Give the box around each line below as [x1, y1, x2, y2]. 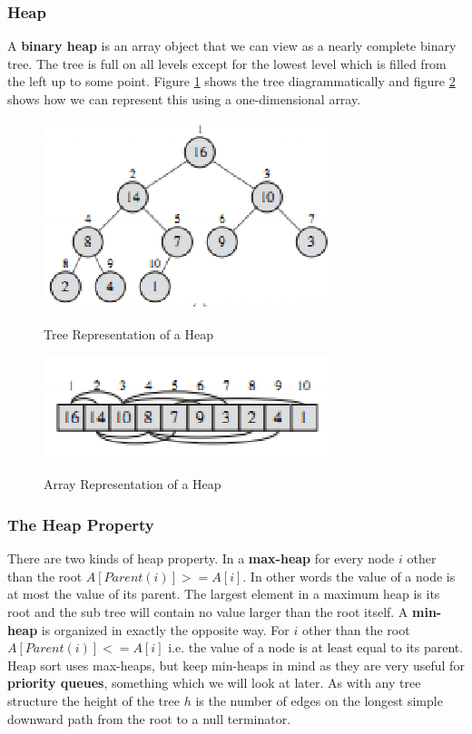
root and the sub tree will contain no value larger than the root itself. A [7, 602, 408, 621]
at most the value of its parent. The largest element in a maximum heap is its [7, 584, 440, 603]
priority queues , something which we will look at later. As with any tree [7, 673, 421, 692]
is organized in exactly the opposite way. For [41, 620, 290, 639]
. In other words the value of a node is [242, 566, 456, 585]
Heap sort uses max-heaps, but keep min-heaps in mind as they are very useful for [7, 655, 465, 674]
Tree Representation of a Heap [44, 325, 213, 344]
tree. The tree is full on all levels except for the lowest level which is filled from [7, 54, 447, 73]
